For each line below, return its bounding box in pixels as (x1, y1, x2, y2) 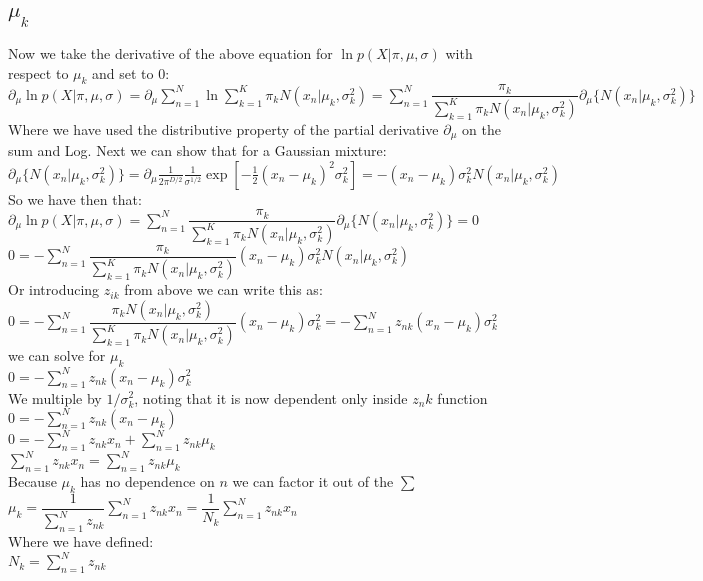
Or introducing (8, 279, 100, 300)
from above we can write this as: (124, 279, 323, 300)
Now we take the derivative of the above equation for (8, 43, 333, 63)
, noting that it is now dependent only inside (134, 387, 408, 408)
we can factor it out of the (232, 471, 394, 492)
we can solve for (8, 345, 106, 366)
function (437, 387, 488, 408)
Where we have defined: (8, 531, 154, 552)
